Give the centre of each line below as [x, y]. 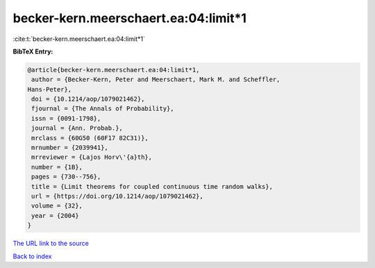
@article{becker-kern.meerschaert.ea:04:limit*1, [114, 70]
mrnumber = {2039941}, [70, 148]
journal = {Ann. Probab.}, [77, 128]
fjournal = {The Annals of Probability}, [103, 109]
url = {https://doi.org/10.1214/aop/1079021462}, [118, 196]
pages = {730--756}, [66, 177]
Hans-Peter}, [50, 89]
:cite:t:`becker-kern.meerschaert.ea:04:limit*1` [79, 39]
